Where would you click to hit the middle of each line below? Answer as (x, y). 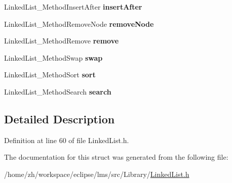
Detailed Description (60, 119)
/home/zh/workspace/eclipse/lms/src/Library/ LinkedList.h (97, 174)
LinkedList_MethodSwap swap (53, 57)
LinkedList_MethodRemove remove (62, 41)
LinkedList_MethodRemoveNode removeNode (79, 24)
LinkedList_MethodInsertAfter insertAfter (73, 7)
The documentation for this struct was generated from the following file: (116, 157)
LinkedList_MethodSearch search (58, 91)
